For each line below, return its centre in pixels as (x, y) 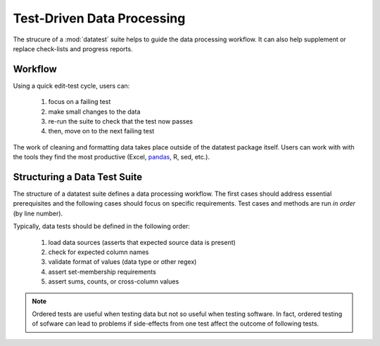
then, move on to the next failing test (101, 131)
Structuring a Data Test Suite (78, 177)
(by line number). (38, 213)
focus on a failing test (80, 102)
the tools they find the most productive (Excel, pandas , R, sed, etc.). (112, 157)
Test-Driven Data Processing (99, 18)
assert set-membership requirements (102, 272)
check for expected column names (99, 252)
